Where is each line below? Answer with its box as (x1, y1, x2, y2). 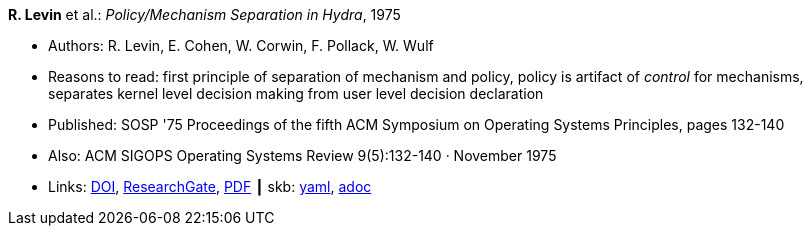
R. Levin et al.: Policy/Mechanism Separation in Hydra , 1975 (8, 6, 401, 23)
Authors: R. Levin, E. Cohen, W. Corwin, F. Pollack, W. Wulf (48, 37, 434, 54)
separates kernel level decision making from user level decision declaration (48, 85, 544, 102)
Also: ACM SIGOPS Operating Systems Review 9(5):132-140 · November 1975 (48, 147, 557, 164)
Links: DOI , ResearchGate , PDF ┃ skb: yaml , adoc (48, 178, 372, 195)
